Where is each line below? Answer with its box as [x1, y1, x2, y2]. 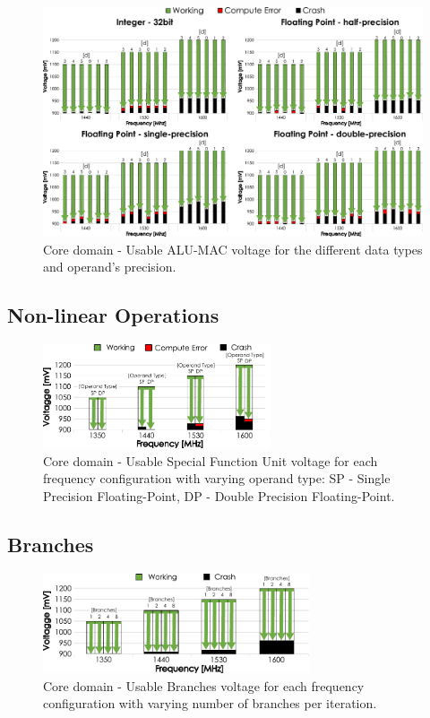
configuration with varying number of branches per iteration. [43, 694, 377, 713]
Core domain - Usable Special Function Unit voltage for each [43, 451, 378, 470]
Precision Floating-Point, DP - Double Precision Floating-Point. [43, 487, 395, 506]
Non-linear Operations [7, 301, 219, 329]
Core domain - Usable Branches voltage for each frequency [43, 676, 365, 695]
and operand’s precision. [43, 257, 176, 276]
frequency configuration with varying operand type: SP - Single [43, 469, 391, 488]
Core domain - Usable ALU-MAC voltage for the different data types [43, 239, 423, 258]
